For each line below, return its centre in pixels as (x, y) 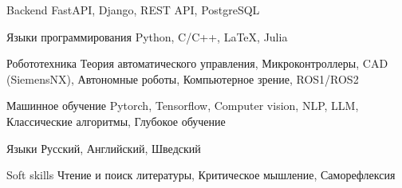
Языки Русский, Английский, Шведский (104, 148)
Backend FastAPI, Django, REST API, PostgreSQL (133, 10)
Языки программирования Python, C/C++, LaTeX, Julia (147, 36)
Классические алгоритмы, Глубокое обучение (116, 121)
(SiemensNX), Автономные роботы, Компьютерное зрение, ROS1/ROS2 (183, 78)
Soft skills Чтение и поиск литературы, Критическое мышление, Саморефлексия (201, 175)
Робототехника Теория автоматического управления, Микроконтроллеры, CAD (197, 63)
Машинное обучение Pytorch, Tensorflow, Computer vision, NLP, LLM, (183, 106)
